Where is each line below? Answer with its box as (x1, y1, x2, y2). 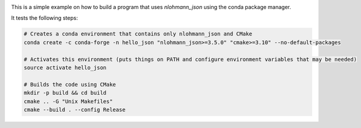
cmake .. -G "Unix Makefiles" (23, 98, 113, 105)
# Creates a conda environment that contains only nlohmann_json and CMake (23, 31, 253, 37)
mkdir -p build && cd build (23, 90, 106, 96)
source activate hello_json (23, 64, 106, 71)
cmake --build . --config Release (23, 106, 126, 113)
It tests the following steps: (11, 14, 78, 22)
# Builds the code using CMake (23, 81, 117, 88)
